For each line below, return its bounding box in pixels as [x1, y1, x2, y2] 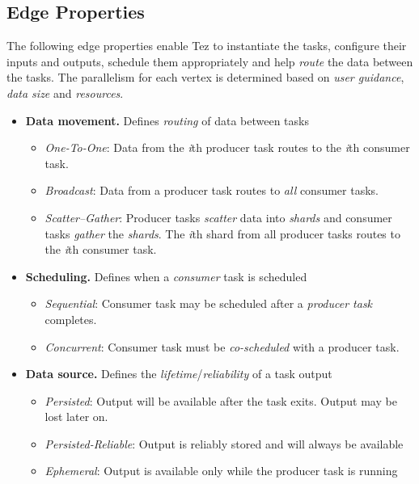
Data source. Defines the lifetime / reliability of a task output [25, 365, 332, 382]
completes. [44, 310, 97, 327]
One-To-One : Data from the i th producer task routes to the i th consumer [44, 139, 410, 156]
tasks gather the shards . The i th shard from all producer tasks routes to [44, 225, 400, 242]
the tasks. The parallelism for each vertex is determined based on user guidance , [6, 69, 404, 86]
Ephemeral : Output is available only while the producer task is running [44, 462, 398, 479]
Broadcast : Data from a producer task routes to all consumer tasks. [44, 182, 379, 199]
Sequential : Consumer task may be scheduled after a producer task [44, 295, 373, 312]
